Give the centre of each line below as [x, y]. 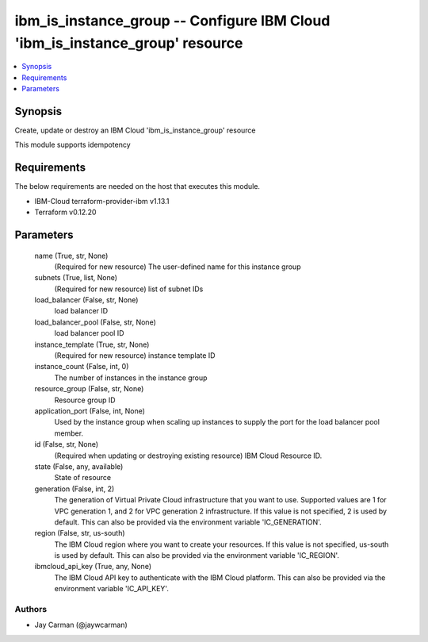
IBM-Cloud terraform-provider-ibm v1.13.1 [102, 201]
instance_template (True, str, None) [92, 344]
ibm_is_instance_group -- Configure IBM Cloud [172, 21]
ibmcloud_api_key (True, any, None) [93, 567]
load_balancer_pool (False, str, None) [95, 322]
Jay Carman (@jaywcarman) [81, 625]
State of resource [83, 478]
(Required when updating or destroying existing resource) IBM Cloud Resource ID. [188, 456]
